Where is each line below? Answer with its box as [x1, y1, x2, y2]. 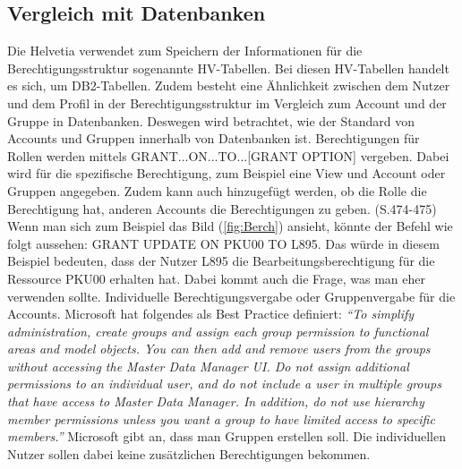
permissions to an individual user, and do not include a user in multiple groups [7, 374, 441, 393]
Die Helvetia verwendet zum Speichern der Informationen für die [7, 41, 363, 60]
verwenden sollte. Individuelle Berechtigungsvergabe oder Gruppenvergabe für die [7, 286, 456, 305]
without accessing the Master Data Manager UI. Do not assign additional [7, 356, 409, 375]
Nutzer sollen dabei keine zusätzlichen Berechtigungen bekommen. [7, 444, 371, 463]
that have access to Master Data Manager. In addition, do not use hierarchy [7, 392, 424, 411]
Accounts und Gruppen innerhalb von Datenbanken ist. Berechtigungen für [7, 129, 420, 148]
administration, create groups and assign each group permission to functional [7, 321, 429, 340]
